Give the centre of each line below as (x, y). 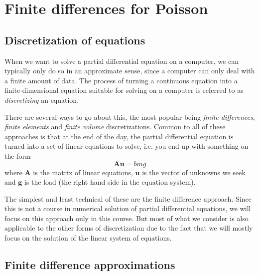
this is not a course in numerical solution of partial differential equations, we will (128, 208)
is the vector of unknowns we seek (194, 172)
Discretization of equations (75, 40)
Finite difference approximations (90, 265)
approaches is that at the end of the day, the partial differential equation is (119, 136)
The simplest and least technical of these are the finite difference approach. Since (128, 198)
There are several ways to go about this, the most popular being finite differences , (130, 117)
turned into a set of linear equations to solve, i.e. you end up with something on (127, 146)
